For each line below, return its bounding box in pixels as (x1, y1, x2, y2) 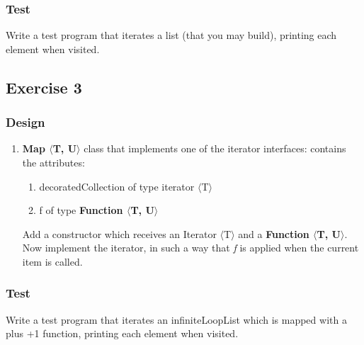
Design (6, 113, 45, 131)
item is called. (22, 254, 83, 268)
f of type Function (39, 203, 123, 217)
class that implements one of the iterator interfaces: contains (84, 141, 346, 156)
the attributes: (22, 155, 85, 169)
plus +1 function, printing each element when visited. (6, 326, 239, 341)
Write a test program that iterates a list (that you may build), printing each (6, 28, 337, 43)
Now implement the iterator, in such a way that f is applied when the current (22, 240, 359, 255)
